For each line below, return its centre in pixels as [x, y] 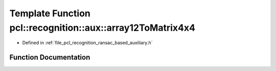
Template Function [50, 13]
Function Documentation [50, 57]
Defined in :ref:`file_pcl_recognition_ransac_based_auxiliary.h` [87, 43]
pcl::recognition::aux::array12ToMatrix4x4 [102, 28]
